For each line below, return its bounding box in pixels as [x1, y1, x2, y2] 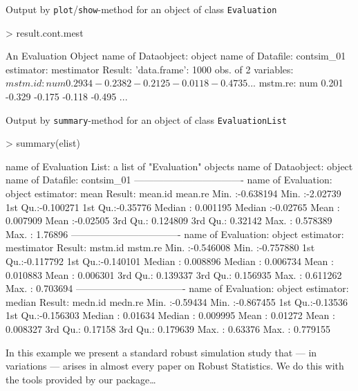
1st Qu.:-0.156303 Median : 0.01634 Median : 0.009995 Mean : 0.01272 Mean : [6, 308, 335, 322]
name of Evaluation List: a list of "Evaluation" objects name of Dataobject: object [6, 158, 353, 173]
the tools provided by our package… [6, 372, 156, 386]
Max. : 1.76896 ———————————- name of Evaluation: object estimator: [6, 226, 344, 241]
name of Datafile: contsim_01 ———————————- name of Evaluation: [6, 172, 332, 187]
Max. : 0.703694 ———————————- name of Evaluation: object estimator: [6, 281, 349, 295]
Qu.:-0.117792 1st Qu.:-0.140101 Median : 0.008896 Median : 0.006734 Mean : [6, 254, 334, 269]
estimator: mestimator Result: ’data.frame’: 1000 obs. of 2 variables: [6, 62, 294, 76]
